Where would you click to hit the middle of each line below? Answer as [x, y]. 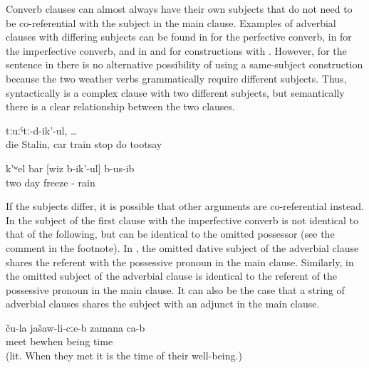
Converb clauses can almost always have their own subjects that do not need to [179, 9]
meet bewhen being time [59, 341]
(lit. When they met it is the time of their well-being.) [124, 356]
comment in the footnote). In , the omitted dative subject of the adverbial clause [182, 247]
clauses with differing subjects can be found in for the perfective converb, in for [179, 37]
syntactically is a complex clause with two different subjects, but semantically [175, 92]
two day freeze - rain [51, 182]
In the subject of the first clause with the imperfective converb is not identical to [182, 220]
